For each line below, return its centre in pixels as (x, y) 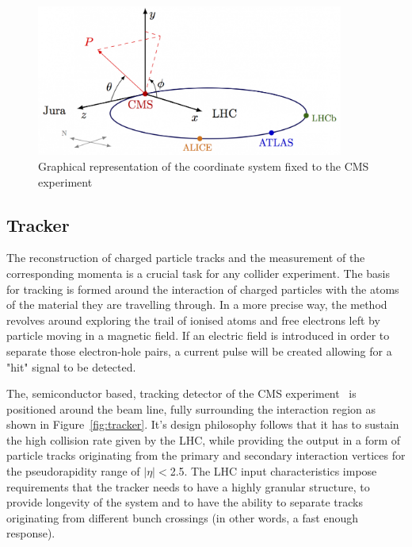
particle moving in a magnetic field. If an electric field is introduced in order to (198, 335)
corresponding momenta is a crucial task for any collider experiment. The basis (198, 273)
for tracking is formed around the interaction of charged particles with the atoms (203, 289)
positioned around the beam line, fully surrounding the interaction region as (191, 408)
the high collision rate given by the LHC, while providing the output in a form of (204, 439)
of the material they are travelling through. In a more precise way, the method (197, 304)
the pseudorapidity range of (73, 471)
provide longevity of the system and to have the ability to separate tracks (185, 502)
